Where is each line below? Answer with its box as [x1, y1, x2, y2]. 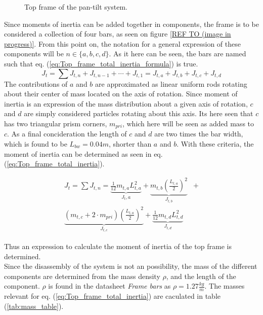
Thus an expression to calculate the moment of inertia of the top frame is [4, 240, 232, 251]
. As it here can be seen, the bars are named [109, 48, 246, 59]
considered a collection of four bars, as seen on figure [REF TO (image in [4, 28, 231, 39]
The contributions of [4, 78, 68, 89]
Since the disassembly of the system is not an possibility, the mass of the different [4, 261, 257, 271]
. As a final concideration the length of [7, 128, 127, 139]
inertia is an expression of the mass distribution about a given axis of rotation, [4, 98, 248, 109]
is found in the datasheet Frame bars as [48, 281, 171, 291]
